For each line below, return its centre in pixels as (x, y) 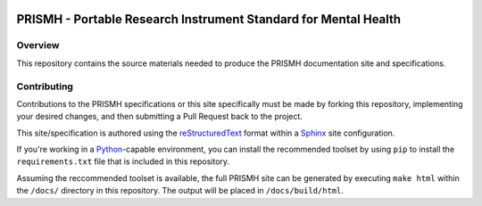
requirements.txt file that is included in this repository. (123, 161)
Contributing (45, 87)
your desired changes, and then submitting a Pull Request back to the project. (160, 117)
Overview (38, 45)
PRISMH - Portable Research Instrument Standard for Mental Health (209, 19)
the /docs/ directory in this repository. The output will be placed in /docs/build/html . (180, 191)
